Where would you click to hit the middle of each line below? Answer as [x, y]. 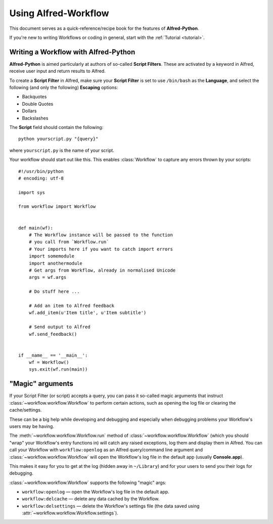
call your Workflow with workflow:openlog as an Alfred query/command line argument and [106, 450]
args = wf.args [48, 277]
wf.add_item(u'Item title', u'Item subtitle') [87, 313]
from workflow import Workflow [57, 207]
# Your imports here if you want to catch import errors [101, 249]
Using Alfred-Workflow [59, 13]
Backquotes [34, 97]
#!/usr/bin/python [41, 171]
